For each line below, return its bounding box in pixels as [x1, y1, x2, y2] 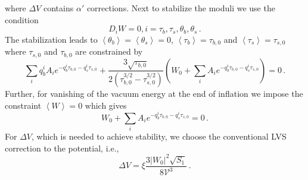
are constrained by [75, 45, 143, 58]
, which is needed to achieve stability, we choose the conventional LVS [31, 130, 287, 142]
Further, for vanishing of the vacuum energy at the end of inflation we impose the [5, 87, 303, 99]
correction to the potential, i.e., [5, 141, 119, 154]
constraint [5, 99, 42, 111]
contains [43, 2, 74, 14]
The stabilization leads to [5, 33, 98, 45]
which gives [85, 99, 127, 111]
